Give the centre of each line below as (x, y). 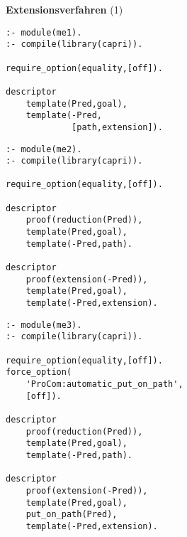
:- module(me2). (44, 149)
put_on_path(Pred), (72, 515)
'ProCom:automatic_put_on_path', (104, 384)
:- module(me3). (44, 325)
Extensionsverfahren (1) (64, 9)
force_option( (39, 372)
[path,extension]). (117, 127)
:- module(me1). (44, 32)
